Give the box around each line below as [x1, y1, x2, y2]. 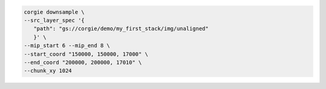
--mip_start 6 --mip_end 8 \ [24, 42, 110, 49]
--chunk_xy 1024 [24, 67, 72, 75]
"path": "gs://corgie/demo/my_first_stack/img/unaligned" [33, 25, 209, 32]
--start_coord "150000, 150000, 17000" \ [24, 51, 149, 57]
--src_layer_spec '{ [24, 17, 85, 23]
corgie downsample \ [24, 8, 85, 15]
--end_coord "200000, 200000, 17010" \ [24, 59, 142, 66]
